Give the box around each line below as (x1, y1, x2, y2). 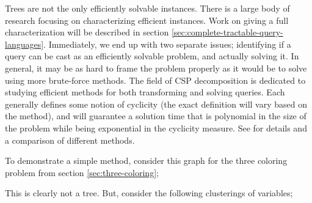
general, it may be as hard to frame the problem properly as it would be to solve (5, 61, 307, 74)
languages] (5, 37, 44, 50)
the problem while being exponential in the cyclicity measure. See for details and (5, 121, 307, 134)
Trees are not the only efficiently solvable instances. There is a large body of (5, 2, 290, 14)
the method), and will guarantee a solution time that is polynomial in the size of (5, 109, 307, 122)
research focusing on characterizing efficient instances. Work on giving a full (5, 13, 289, 26)
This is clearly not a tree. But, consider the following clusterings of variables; (5, 186, 293, 199)
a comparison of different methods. (5, 133, 135, 146)
